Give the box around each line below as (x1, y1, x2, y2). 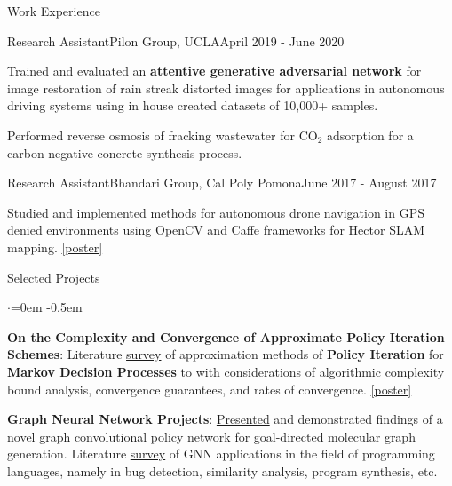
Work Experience (7, 2, 100, 20)
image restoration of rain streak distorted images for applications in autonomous (7, 78, 445, 97)
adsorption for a (326, 125, 414, 144)
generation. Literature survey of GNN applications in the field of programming (7, 444, 435, 463)
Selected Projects (7, 267, 100, 286)
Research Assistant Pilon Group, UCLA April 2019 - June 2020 (7, 31, 345, 50)
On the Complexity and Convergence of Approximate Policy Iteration (7, 327, 445, 346)
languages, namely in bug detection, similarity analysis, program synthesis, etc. (7, 461, 438, 480)
